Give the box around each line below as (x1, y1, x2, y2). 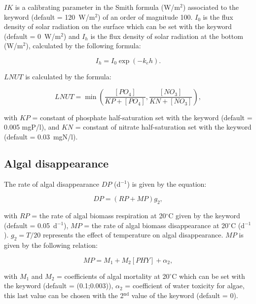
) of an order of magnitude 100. (98, 11, 193, 22)
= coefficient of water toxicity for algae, (125, 280, 245, 291)
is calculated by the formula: (25, 71, 111, 81)
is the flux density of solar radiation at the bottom (90, 31, 243, 41)
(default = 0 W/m (4, 31, 61, 41)
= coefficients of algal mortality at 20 (57, 270, 170, 281)
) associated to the (183, 2, 239, 12)
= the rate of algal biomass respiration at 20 (32, 210, 166, 220)
